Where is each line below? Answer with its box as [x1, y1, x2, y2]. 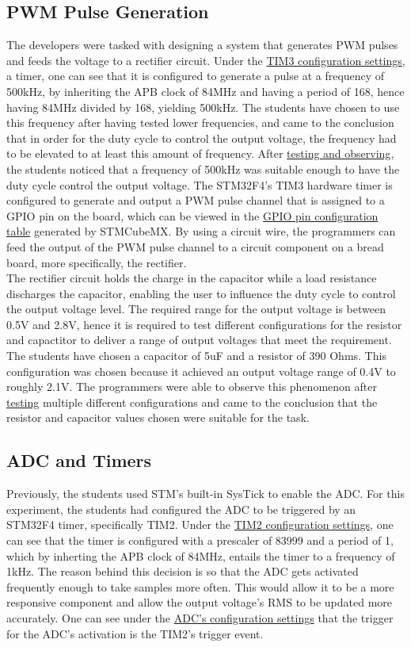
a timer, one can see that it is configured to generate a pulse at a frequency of [6, 67, 385, 84]
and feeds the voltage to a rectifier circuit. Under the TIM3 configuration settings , [6, 52, 405, 68]
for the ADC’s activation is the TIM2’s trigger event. [6, 625, 264, 641]
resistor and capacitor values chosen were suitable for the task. [6, 409, 310, 426]
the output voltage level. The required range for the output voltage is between [6, 301, 386, 317]
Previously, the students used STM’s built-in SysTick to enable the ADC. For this [6, 485, 405, 502]
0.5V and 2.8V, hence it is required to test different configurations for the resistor [6, 316, 402, 332]
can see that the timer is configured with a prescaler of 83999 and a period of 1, [6, 532, 394, 549]
